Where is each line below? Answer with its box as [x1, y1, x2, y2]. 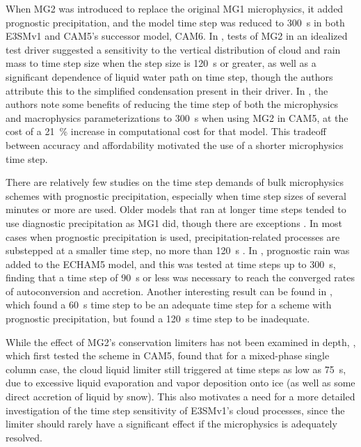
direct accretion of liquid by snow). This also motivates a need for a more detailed [6, 389, 355, 404]
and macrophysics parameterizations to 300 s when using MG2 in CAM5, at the [6, 110, 348, 125]
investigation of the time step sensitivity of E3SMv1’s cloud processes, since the [6, 402, 345, 417]
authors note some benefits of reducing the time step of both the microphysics [6, 97, 339, 111]
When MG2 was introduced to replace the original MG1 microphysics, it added [6, 1, 344, 15]
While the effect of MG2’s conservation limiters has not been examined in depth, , [6, 334, 356, 349]
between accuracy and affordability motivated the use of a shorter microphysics [6, 137, 344, 152]
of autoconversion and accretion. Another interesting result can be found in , [6, 283, 332, 298]
